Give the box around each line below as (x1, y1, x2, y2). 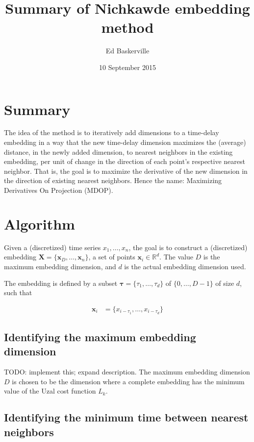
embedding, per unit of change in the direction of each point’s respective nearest (4, 156, 245, 166)
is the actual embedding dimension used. (124, 261, 246, 271)
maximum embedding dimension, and (4, 261, 116, 271)
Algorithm (4, 213, 75, 233)
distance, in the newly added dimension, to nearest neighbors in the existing (4, 146, 233, 157)
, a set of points (88, 252, 135, 262)
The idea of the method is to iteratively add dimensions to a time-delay (4, 127, 219, 138)
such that (4, 287, 32, 298)
